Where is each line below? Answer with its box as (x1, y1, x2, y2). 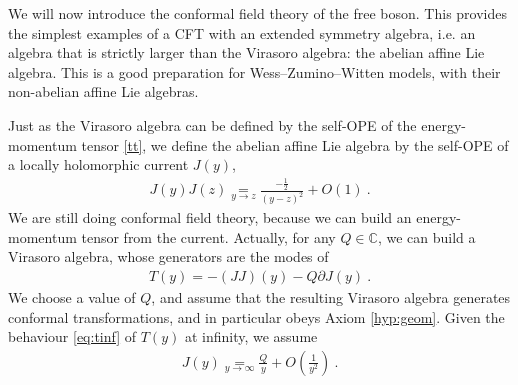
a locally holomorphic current (8, 154, 189, 175)
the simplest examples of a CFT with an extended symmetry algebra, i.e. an (8, 22, 476, 43)
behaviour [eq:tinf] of (8, 326, 137, 347)
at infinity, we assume (184, 326, 318, 347)
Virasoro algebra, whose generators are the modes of (8, 246, 329, 267)
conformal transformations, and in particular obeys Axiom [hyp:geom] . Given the (8, 306, 505, 327)
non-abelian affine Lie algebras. (8, 81, 199, 102)
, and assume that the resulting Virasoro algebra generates (151, 287, 511, 308)
